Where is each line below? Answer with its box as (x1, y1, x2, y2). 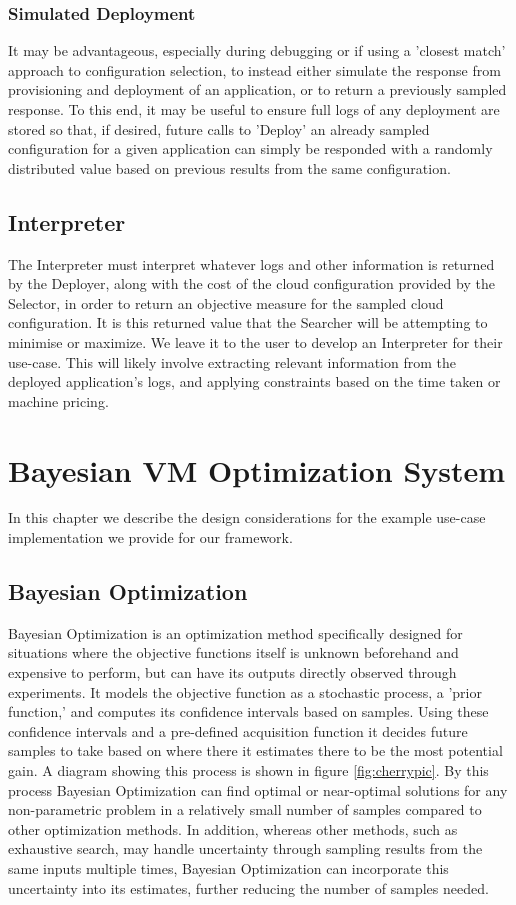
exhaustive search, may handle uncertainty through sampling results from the (8, 838, 483, 859)
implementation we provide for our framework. (8, 527, 293, 548)
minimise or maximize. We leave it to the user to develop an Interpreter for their (8, 331, 503, 352)
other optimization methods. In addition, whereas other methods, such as (8, 818, 458, 839)
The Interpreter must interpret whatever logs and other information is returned (8, 253, 495, 274)
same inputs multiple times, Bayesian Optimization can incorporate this (8, 857, 449, 878)
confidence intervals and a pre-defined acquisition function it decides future (8, 720, 468, 741)
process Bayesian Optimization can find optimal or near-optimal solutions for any (8, 779, 508, 800)
